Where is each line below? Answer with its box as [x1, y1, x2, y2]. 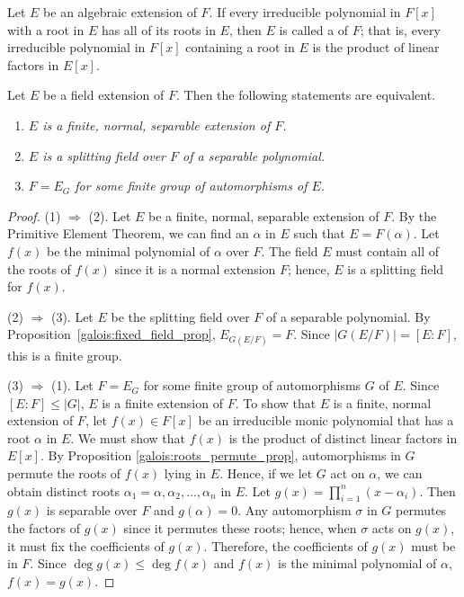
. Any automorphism [237, 501, 352, 520]
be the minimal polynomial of [47, 241, 210, 260]
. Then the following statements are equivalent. [176, 85, 435, 104]
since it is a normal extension [114, 259, 276, 278]
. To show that [235, 393, 317, 412]
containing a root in [185, 38, 295, 57]
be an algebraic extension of [43, 3, 197, 21]
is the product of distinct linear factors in [228, 428, 458, 447]
